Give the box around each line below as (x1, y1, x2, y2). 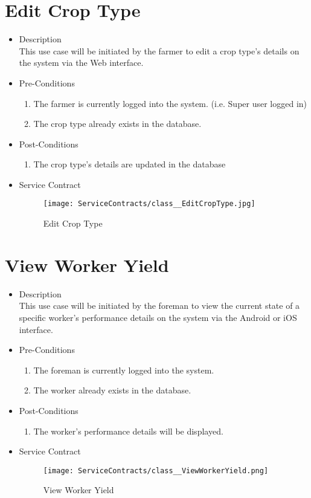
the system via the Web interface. (19, 56, 144, 69)
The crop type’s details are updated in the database (33, 158, 226, 170)
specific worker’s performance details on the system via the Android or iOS (19, 311, 297, 324)
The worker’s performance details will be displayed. (33, 424, 223, 437)
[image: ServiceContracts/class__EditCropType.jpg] (43, 199, 255, 209)
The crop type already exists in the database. (33, 117, 202, 130)
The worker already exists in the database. (33, 384, 191, 396)
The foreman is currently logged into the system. (33, 363, 214, 376)
